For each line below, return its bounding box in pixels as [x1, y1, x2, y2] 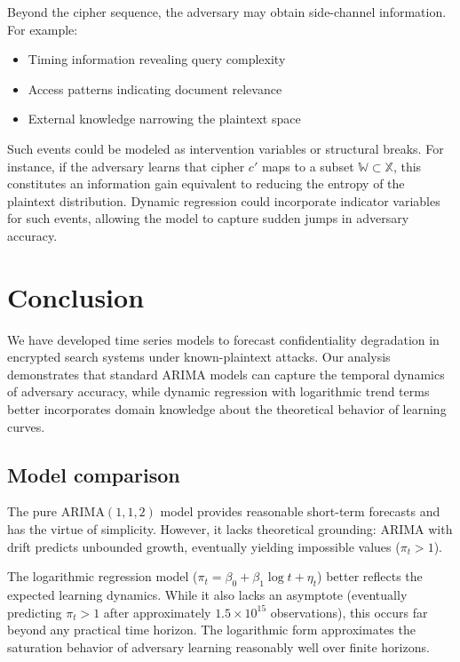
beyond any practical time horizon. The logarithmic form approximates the [7, 620, 416, 639]
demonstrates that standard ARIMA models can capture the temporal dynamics [7, 364, 445, 383]
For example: [7, 20, 78, 38]
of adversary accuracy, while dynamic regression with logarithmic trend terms [7, 382, 430, 401]
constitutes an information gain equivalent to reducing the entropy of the [7, 174, 405, 193]
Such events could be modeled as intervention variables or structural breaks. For [7, 139, 444, 157]
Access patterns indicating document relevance [28, 79, 282, 98]
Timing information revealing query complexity [28, 50, 286, 68]
